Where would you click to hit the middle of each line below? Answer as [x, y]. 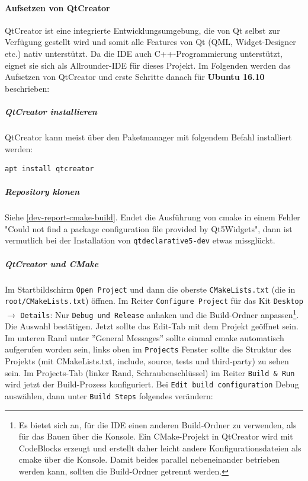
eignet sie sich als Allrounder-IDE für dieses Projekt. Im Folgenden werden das [148, 65]
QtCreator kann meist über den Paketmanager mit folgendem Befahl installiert [148, 137]
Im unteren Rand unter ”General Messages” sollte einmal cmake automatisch [145, 337]
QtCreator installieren [51, 111]
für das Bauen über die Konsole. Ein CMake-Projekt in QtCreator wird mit [156, 436]
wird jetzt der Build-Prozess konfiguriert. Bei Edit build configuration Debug [152, 384]
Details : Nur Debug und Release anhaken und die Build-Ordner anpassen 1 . [160, 313]
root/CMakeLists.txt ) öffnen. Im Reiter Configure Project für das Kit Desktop [154, 301]
